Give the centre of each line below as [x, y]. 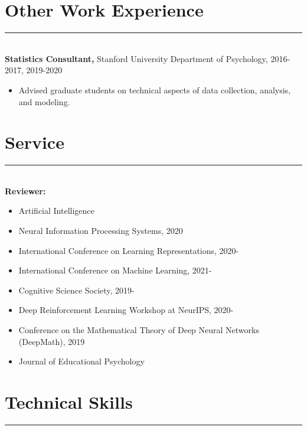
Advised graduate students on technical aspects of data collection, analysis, [155, 89]
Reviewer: [25, 190]
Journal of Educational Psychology [81, 361]
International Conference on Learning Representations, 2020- [129, 250]
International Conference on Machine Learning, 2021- [115, 270]
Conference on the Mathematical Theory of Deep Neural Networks [139, 329]
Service [35, 142]
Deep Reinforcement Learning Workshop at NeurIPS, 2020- [126, 310]
